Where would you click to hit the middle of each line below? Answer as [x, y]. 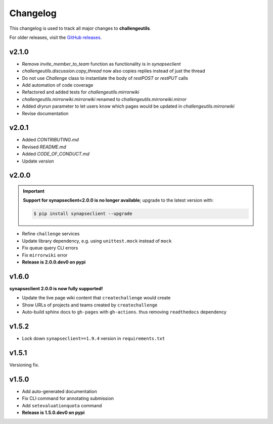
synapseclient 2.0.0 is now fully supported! [56, 288]
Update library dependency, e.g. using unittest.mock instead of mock [97, 241]
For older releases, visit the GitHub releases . [56, 37]
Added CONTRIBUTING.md [51, 140]
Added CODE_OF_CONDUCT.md [56, 154]
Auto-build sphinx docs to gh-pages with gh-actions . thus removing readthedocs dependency [124, 312]
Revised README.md [44, 147]
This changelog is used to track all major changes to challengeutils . [80, 28]
